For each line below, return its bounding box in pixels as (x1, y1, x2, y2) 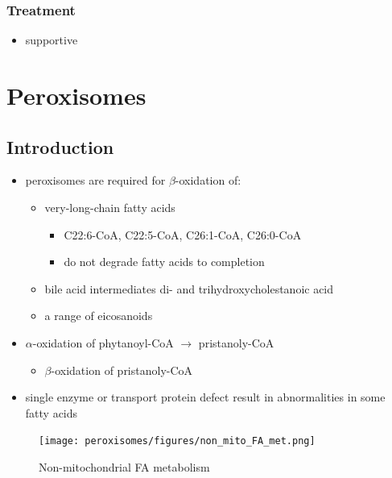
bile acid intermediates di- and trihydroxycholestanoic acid (44, 280, 334, 297)
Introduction (6, 134, 114, 159)
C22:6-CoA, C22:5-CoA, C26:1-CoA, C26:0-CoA (64, 226, 302, 243)
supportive (25, 31, 78, 48)
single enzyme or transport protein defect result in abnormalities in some (25, 389, 386, 405)
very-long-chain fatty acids (44, 198, 175, 215)
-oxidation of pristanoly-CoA (51, 361, 193, 378)
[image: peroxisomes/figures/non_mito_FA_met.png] (39, 435, 316, 447)
